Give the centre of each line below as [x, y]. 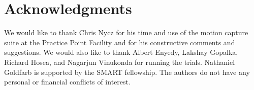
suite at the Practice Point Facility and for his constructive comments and [120, 42]
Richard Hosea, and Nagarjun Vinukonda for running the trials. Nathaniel [120, 62]
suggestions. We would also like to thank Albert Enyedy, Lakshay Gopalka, [121, 52]
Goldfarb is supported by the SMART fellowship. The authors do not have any [127, 72]
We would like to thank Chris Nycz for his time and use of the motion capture [126, 32]
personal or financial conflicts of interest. [67, 82]
